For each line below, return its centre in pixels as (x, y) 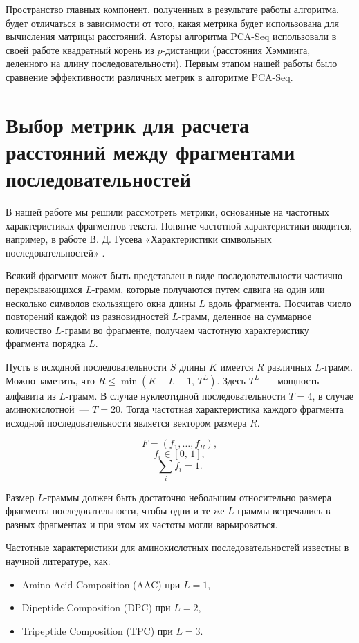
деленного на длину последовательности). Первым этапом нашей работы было (172, 63)
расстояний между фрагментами (150, 151)
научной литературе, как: (58, 561)
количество (29, 329)
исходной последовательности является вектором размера (126, 422)
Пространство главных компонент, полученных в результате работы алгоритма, (173, 9)
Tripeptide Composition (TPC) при (97, 630)
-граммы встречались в (282, 511)
